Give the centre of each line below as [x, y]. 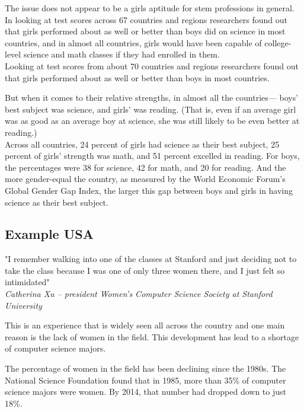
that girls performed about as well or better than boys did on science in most [145, 31]
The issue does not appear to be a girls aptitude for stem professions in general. [150, 8]
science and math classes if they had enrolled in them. [121, 54]
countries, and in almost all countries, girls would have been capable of [133, 42]
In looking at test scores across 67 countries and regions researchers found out [146, 19]
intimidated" [27, 282]
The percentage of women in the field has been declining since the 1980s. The [145, 368]
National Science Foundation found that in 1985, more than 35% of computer [145, 380]
